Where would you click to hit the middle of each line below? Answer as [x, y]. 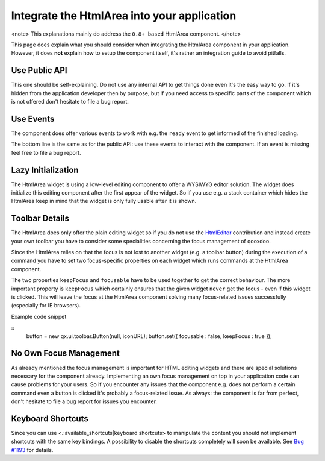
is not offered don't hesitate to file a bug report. [70, 102]
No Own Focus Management [65, 353]
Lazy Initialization [45, 170]
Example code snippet [39, 316]
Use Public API [39, 70]
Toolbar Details [40, 218]
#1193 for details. [32, 450]
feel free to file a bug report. [46, 152]
